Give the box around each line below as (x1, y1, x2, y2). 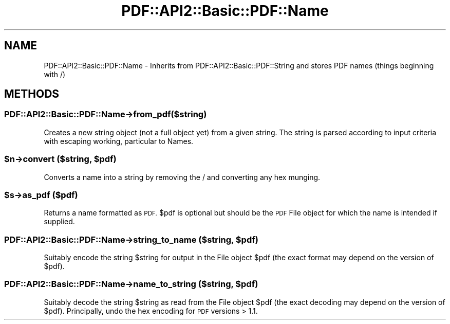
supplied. (44, 217, 75, 226)
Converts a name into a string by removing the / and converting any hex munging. (44, 172, 321, 182)
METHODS (4, 87, 60, 101)
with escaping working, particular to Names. (44, 136, 194, 146)
